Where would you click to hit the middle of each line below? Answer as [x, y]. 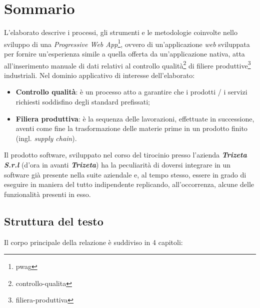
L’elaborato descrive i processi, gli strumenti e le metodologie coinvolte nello [121, 32]
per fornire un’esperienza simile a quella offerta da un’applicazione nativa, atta [124, 53]
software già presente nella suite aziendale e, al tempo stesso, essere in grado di [125, 174]
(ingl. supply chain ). [46, 138]
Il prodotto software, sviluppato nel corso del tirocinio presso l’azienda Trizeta [125, 155]
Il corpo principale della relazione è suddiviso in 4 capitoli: [93, 242]
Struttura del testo [54, 221]
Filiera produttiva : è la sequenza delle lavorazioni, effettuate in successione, [135, 118]
